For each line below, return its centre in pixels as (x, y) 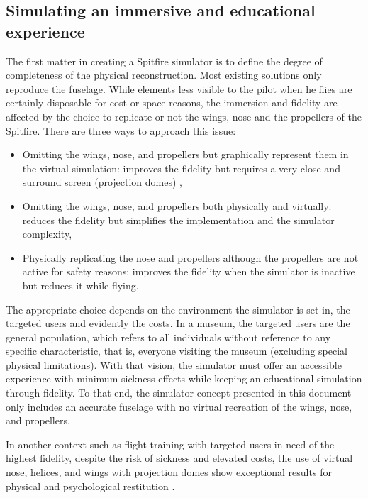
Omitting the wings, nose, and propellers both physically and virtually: (177, 205)
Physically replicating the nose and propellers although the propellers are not (190, 257)
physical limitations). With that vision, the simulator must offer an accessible (174, 364)
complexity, (47, 234)
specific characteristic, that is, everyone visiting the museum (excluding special (177, 351)
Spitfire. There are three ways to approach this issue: (121, 130)
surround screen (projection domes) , (102, 182)
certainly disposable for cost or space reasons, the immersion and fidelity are (172, 103)
